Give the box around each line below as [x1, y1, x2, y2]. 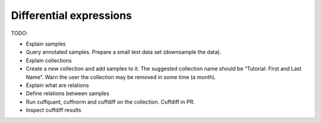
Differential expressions [11, 9, 132, 22]
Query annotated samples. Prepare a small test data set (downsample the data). [26, 48, 222, 56]
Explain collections [26, 57, 72, 64]
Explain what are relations [26, 82, 89, 89]
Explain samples [26, 40, 66, 47]
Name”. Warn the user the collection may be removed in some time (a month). [26, 73, 216, 80]
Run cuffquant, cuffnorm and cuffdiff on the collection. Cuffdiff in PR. [26, 98, 195, 105]
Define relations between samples [26, 90, 109, 97]
